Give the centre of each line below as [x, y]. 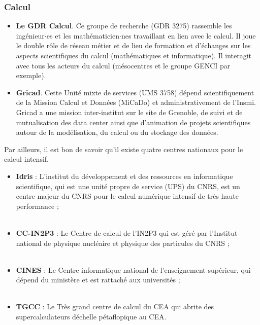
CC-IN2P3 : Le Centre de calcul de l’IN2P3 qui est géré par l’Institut [127, 232]
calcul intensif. [26, 159]
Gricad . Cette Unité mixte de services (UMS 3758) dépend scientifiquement [135, 92]
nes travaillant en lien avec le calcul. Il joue [188, 35]
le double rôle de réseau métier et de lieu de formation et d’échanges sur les [133, 45]
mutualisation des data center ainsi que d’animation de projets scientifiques [133, 122]
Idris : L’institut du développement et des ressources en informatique [124, 176]
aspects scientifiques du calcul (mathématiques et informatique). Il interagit [134, 55]
